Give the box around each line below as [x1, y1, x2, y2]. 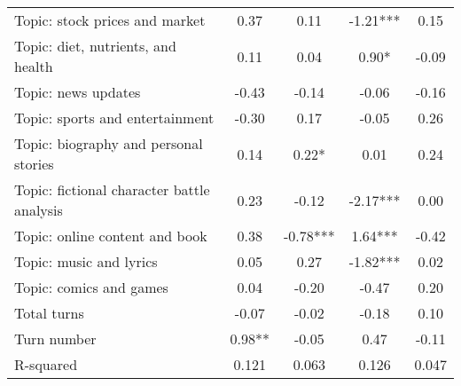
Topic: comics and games [14, 277, 168, 297]
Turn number [14, 328, 97, 349]
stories [14, 154, 54, 174]
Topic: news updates [14, 82, 141, 102]
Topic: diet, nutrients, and [14, 35, 176, 56]
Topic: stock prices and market [14, 10, 206, 30]
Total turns [14, 303, 84, 323]
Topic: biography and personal [14, 133, 203, 154]
